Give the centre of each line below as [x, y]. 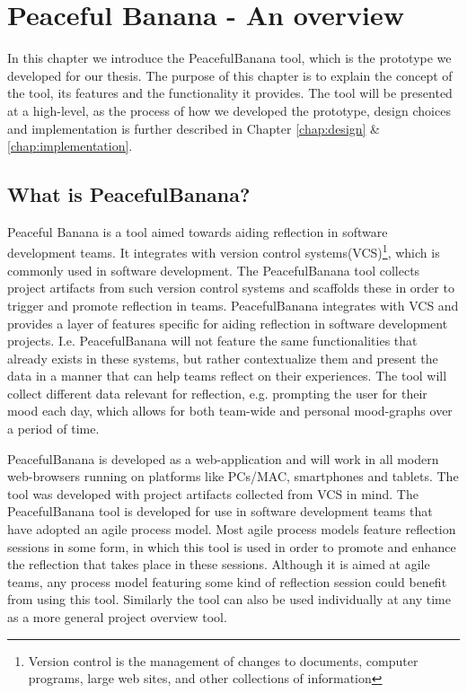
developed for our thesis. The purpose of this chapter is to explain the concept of [230, 75]
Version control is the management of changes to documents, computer [223, 660]
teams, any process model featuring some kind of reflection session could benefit [227, 581]
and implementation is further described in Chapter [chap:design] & [194, 128]
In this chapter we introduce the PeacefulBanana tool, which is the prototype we [229, 58]
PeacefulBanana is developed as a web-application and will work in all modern [223, 458]
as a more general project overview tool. [117, 617]
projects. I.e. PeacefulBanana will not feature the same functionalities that [212, 341]
